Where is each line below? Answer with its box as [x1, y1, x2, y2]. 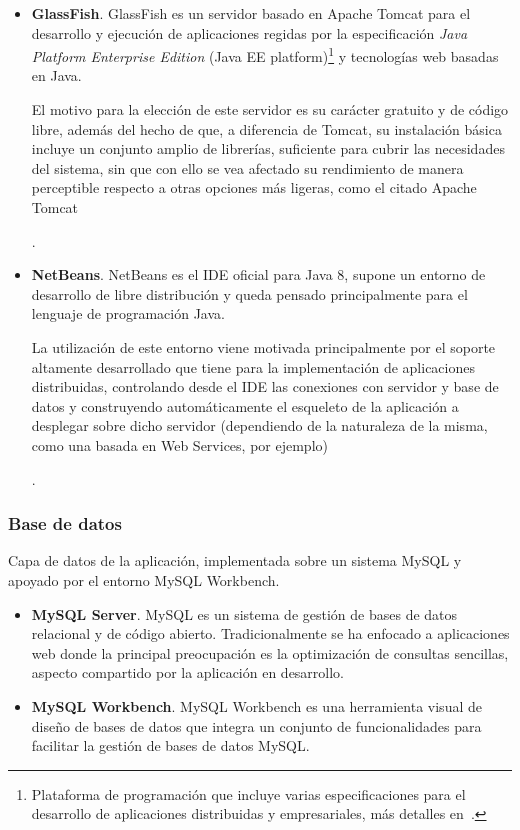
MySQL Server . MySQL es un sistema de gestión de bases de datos [31, 603, 458, 624]
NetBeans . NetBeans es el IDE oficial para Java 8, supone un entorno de [31, 264, 486, 285]
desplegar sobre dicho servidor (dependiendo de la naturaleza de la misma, [31, 415, 488, 436]
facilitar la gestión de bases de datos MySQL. [31, 735, 310, 756]
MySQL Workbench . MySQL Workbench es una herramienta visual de [31, 695, 482, 716]
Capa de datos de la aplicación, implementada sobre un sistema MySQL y [8, 550, 462, 571]
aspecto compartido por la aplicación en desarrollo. [31, 662, 345, 683]
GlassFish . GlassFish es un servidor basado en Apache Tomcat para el [31, 3, 471, 23]
